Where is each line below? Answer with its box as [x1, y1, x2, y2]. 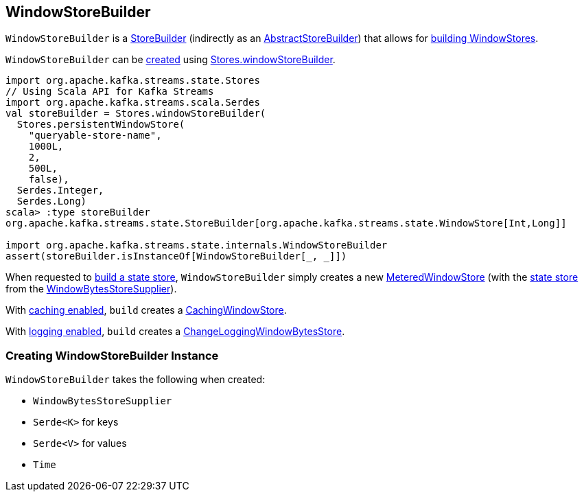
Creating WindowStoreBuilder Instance [5, 348, 219, 362]
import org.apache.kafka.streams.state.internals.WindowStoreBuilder [5, 240, 388, 251]
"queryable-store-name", [28, 130, 162, 141]
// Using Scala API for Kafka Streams [5, 86, 214, 97]
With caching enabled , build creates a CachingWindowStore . [5, 304, 287, 316]
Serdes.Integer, [16, 185, 104, 196]
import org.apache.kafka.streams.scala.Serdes [5, 97, 260, 108]
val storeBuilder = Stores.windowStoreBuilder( [5, 108, 266, 119]
